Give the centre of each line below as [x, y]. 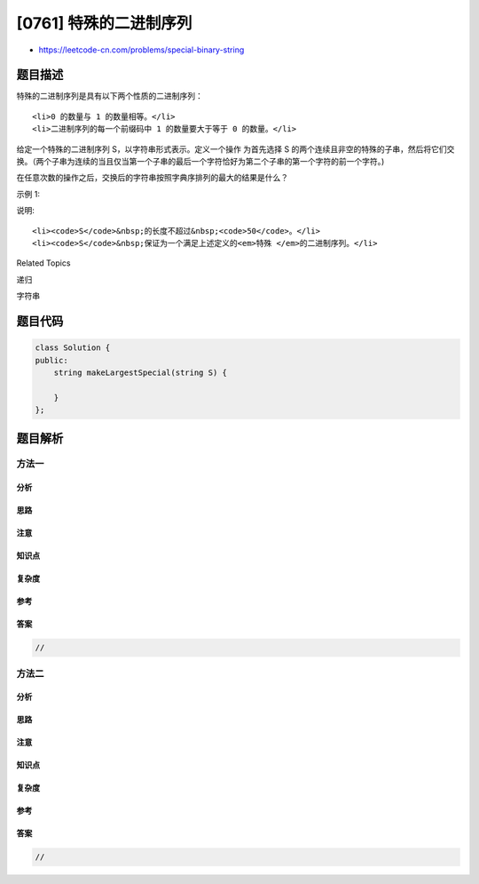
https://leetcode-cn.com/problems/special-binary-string [141, 50]
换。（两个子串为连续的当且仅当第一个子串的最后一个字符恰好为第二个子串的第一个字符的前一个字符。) [200, 162]
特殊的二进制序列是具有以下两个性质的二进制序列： [110, 96]
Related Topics [43, 263]
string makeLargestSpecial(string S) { [141, 372]
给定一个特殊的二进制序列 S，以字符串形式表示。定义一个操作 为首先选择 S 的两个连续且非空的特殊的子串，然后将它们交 [236, 149]
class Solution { [73, 348]
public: [51, 360]
